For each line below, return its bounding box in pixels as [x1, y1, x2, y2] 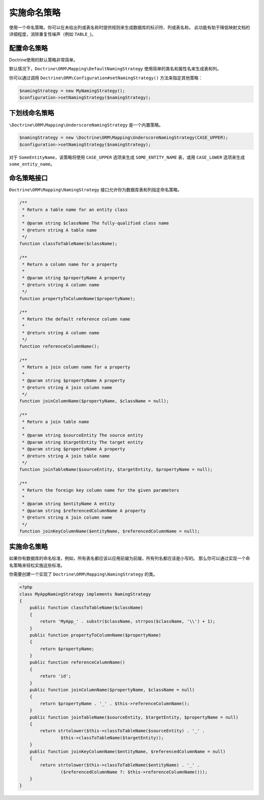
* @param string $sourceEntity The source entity [22, 433, 144, 438]
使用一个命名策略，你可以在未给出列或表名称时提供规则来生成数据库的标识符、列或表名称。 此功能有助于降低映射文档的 [9, 24, 250, 30]
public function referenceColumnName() [29, 660, 126, 665]
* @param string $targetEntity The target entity [22, 439, 144, 445]
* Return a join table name [22, 419, 89, 424]
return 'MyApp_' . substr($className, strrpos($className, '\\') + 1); [40, 619, 216, 624]
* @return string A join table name [22, 453, 110, 459]
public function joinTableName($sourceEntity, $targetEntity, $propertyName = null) [29, 714, 239, 720]
